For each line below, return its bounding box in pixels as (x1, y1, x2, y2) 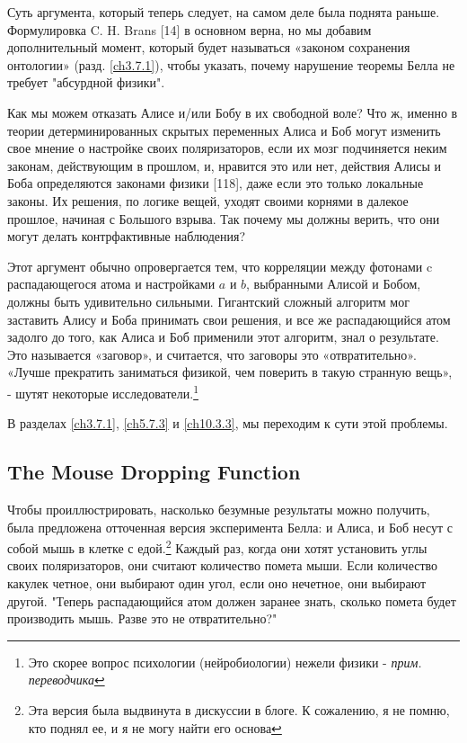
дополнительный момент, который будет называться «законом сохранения (7, 38, 410, 57)
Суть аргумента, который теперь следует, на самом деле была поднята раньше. (7, 3, 440, 21)
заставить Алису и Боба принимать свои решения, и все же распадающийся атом (7, 309, 451, 328)
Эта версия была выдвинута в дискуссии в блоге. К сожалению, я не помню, (28, 700, 450, 719)
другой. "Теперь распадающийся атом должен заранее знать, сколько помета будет (7, 591, 456, 610)
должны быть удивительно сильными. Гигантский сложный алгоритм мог (7, 291, 410, 310)
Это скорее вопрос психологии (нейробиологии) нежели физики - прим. (28, 652, 422, 671)
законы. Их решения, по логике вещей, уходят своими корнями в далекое (7, 191, 409, 210)
